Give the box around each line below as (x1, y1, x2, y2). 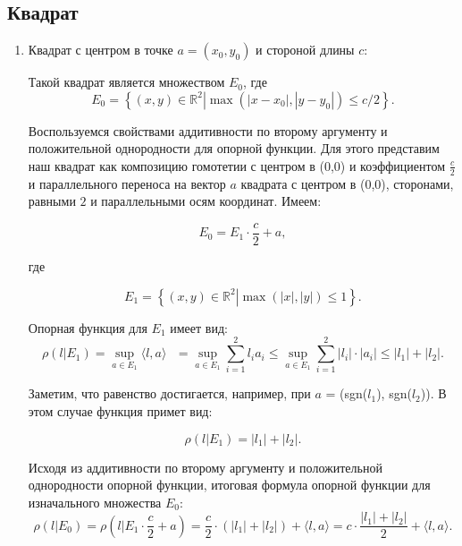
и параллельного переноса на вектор (28, 174, 226, 192)
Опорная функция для (28, 318, 147, 337)
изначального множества (28, 492, 162, 511)
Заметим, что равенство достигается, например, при (28, 384, 311, 403)
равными (28, 192, 76, 210)
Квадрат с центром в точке (28, 40, 173, 59)
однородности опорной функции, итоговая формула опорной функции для (28, 475, 431, 494)
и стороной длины (256, 40, 355, 59)
